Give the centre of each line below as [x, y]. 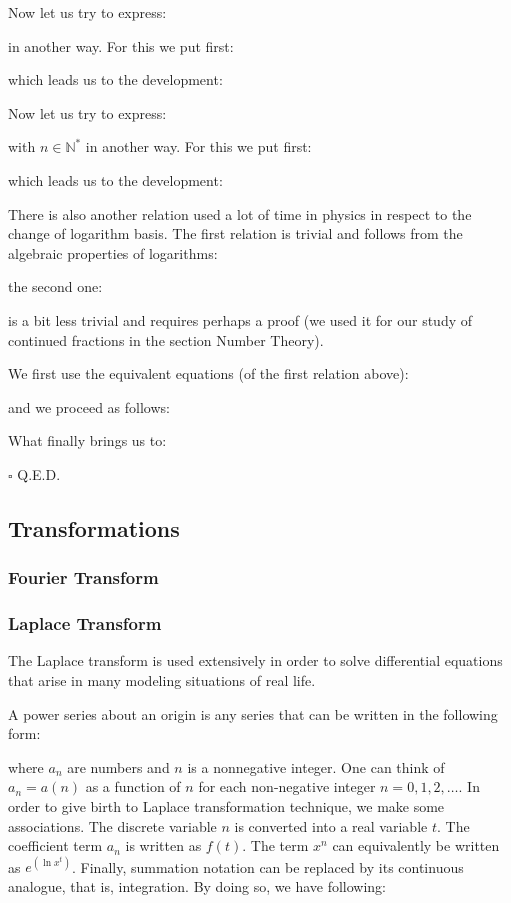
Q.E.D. [39, 473]
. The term [275, 845]
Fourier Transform [83, 577]
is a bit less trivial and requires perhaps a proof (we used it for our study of [240, 319]
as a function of [133, 786]
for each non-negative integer [287, 786]
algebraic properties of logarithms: [113, 252]
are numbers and [118, 766]
